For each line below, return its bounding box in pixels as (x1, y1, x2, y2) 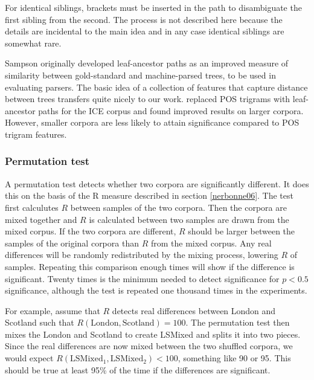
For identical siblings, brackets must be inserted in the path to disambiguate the (5, 1, 302, 13)
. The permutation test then (185, 316, 290, 329)
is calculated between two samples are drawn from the (89, 213, 289, 225)
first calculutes (5, 201, 59, 213)
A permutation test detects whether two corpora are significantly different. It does (5, 177, 309, 190)
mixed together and (5, 213, 77, 225)
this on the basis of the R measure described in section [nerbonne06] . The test (5, 189, 293, 202)
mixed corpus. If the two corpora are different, (5, 225, 176, 237)
